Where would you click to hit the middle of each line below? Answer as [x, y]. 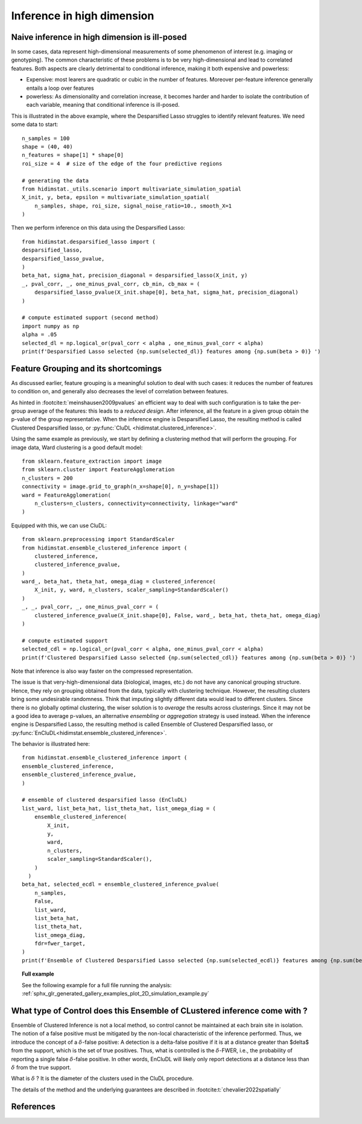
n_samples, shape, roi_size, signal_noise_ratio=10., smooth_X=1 [133, 206]
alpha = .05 [40, 335]
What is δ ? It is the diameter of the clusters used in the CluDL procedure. [103, 1078]
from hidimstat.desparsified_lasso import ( [89, 242]
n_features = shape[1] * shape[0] [73, 155]
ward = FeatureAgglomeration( [67, 495]
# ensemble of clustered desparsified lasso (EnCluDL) [105, 800]
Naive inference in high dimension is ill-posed [99, 37]
